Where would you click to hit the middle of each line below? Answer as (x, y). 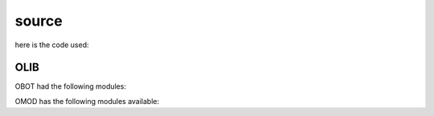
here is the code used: (52, 45)
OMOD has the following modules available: (87, 101)
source (39, 21)
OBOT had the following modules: (70, 86)
